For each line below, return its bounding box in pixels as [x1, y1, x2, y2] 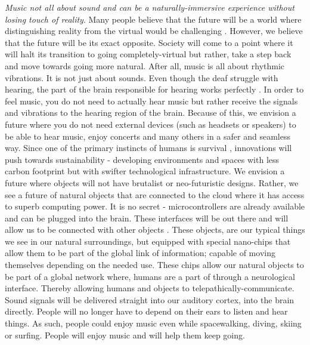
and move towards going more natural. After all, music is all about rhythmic [5, 59, 285, 72]
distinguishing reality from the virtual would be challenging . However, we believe [5, 24, 303, 37]
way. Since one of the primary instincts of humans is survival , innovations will [5, 141, 292, 154]
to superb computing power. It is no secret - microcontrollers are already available [5, 200, 305, 212]
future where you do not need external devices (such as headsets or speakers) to [5, 118, 296, 130]
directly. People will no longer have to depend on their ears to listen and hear [5, 305, 288, 318]
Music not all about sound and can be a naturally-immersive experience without [5, 1, 294, 13]
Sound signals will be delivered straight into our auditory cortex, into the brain [5, 293, 294, 306]
